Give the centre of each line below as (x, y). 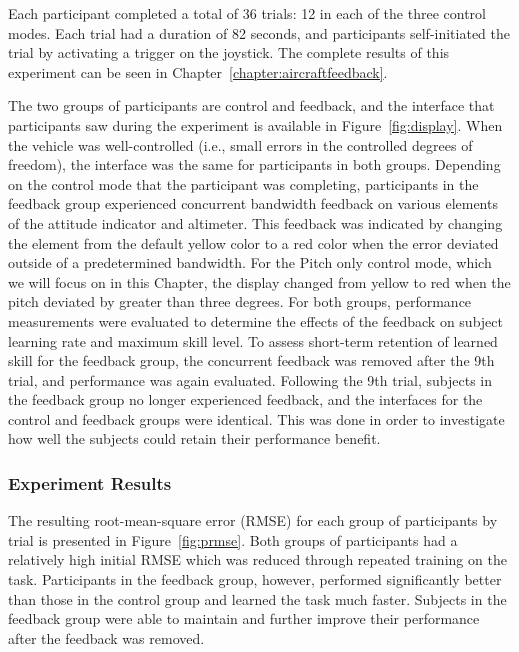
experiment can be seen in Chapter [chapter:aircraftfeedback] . (198, 71)
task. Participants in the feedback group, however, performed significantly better (255, 579)
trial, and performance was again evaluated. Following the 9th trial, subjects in (250, 379)
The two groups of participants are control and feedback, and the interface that (251, 105)
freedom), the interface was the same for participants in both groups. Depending (254, 164)
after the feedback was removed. (106, 637)
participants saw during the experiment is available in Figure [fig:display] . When (255, 124)
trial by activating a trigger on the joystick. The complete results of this (229, 52)
